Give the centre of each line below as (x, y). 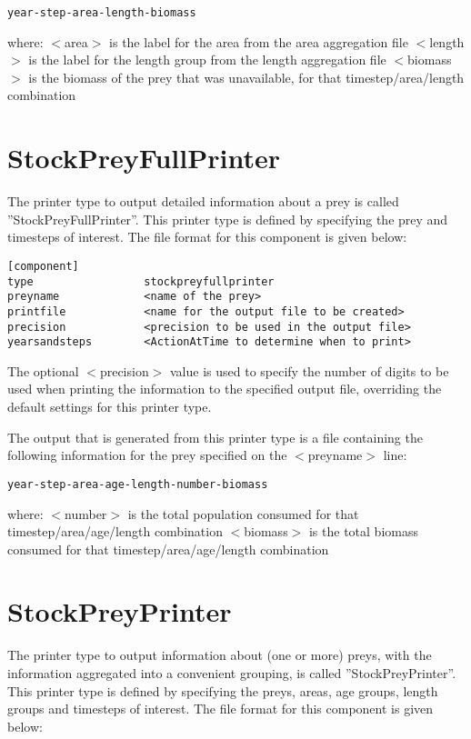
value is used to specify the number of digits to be (310, 370)
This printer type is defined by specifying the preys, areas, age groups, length (223, 690)
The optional (43, 370)
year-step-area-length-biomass (102, 13)
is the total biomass (363, 531)
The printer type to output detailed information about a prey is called (203, 201)
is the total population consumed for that (243, 513)
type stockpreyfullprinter (141, 281)
